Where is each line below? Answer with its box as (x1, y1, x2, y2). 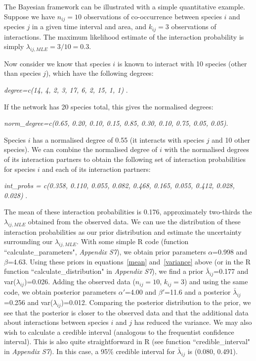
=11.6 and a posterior (165, 286, 231, 297)
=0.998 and (213, 247, 248, 257)
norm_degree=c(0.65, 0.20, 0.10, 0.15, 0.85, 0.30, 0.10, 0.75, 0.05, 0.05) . (4, 118, 228, 128)
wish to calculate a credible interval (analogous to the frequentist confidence (4, 326, 234, 337)
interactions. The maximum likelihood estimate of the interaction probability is (4, 31, 244, 42)
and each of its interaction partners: (42, 163, 151, 174)
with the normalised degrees (164, 144, 249, 155)
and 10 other (212, 134, 251, 145)
